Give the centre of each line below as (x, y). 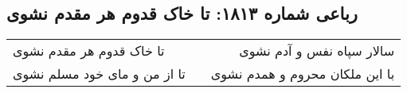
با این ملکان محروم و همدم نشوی (303, 74)
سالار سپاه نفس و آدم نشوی (317, 51)
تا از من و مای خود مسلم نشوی (99, 74)
